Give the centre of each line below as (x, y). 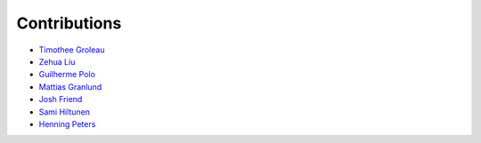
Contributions (69, 23)
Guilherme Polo (67, 75)
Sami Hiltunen (65, 112)
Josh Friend (61, 99)
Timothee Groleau (72, 50)
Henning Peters (67, 123)
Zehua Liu (57, 61)
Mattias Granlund (70, 87)
